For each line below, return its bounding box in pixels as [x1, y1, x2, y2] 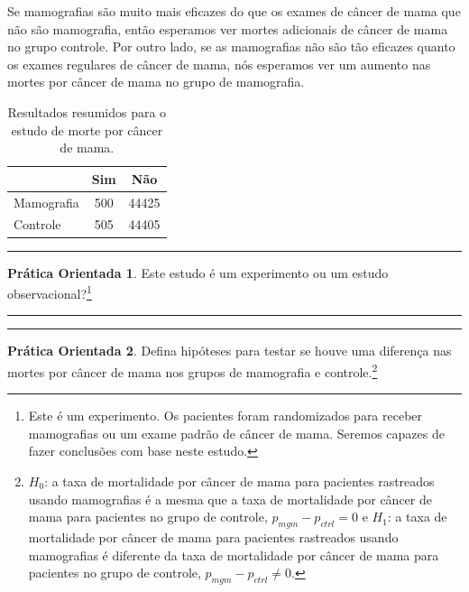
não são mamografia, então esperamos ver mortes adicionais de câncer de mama [7, 19, 448, 38]
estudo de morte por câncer [11, 120, 163, 139]
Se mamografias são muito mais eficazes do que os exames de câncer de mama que [7, 2, 461, 20]
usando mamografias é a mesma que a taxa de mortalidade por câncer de [28, 489, 432, 508]
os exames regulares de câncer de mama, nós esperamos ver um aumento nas [7, 54, 431, 73]
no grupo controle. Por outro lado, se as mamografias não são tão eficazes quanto [7, 37, 455, 56]
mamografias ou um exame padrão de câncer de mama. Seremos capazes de [28, 423, 445, 442]
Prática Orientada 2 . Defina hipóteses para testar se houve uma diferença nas [7, 341, 452, 360]
